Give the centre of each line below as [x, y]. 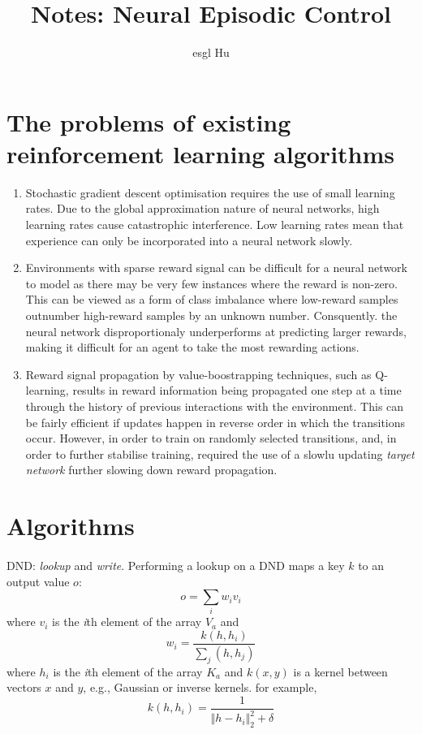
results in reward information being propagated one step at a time [237, 390]
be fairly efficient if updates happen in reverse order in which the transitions [215, 422]
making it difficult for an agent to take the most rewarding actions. [192, 347]
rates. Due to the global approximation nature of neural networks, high [202, 208]
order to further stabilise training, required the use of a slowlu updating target [220, 453]
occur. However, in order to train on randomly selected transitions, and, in [211, 438]
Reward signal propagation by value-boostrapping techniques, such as [198, 374]
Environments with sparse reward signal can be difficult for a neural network [216, 268]
